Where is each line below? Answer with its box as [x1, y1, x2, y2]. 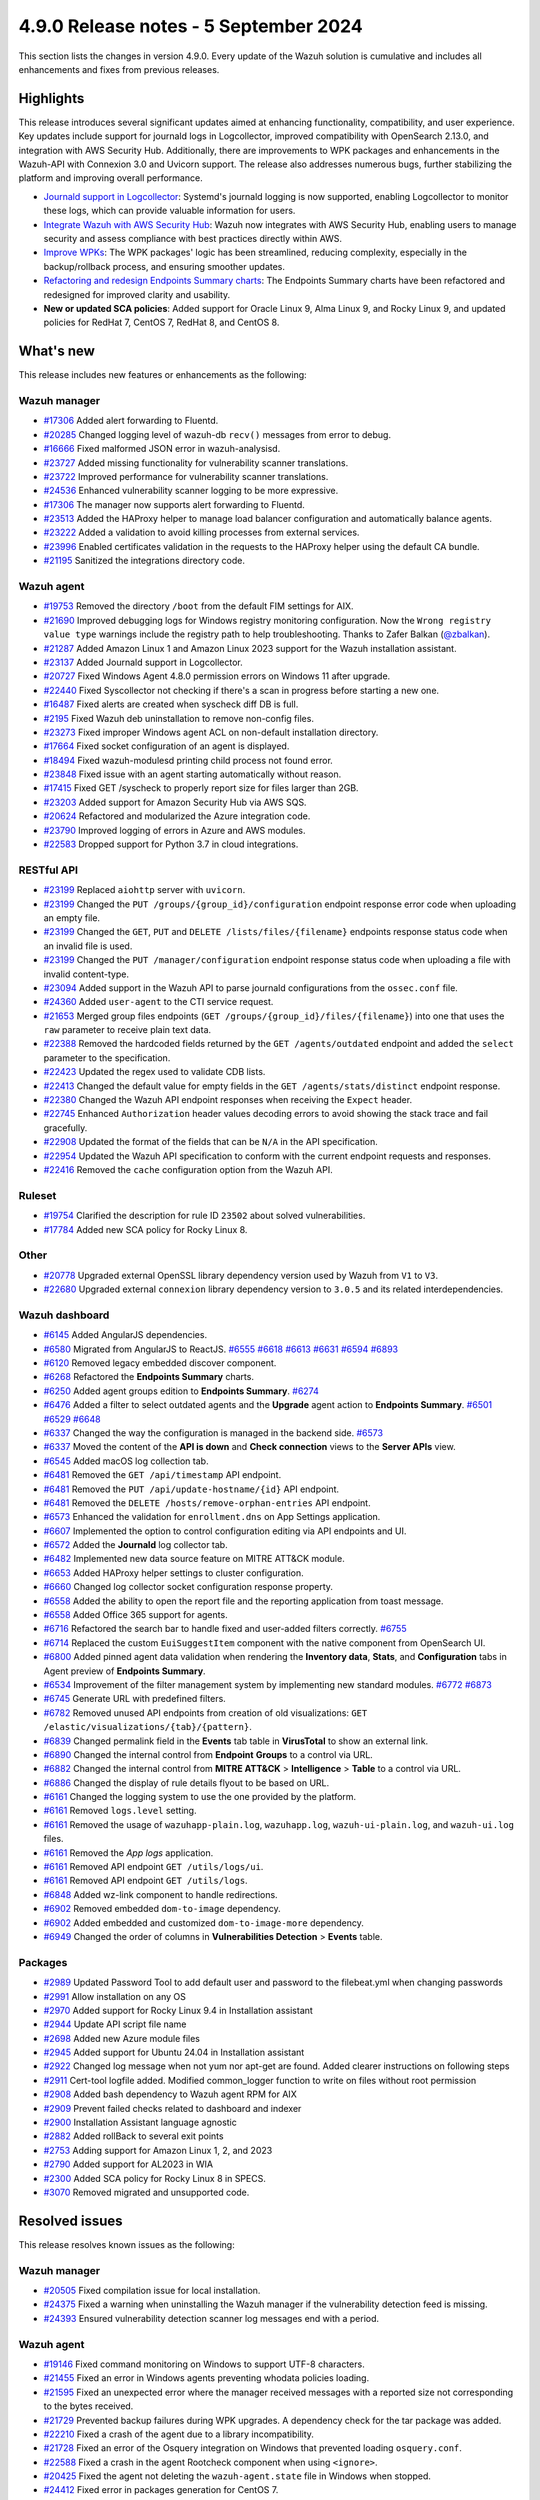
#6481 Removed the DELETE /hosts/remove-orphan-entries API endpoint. [43, 1496, 371, 1509]
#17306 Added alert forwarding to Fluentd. [43, 415, 219, 427]
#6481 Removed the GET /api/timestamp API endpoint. [43, 1469, 282, 1481]
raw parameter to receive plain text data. [43, 1024, 212, 1036]
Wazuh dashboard [18, 1308, 110, 1322]
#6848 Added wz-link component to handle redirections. [43, 1888, 279, 1900]
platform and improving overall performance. [18, 172, 204, 184]
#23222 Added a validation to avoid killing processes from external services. [43, 526, 360, 539]
